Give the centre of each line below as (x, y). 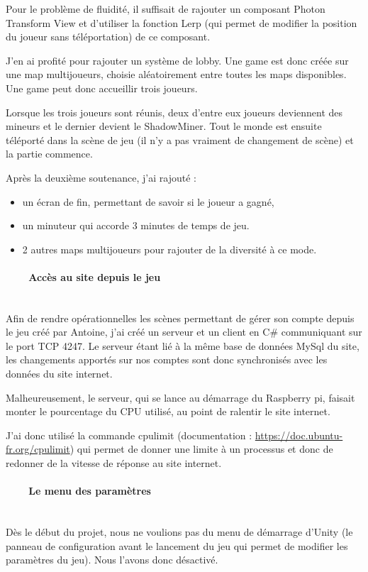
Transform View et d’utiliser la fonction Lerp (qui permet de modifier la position (182, 22)
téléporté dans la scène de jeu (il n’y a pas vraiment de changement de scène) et (180, 139)
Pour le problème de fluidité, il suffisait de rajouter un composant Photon (166, 9)
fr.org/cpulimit (38, 449)
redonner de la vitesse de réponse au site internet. (114, 463)
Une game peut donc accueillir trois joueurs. (102, 88)
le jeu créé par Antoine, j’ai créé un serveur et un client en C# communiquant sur (184, 332)
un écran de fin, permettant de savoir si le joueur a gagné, (148, 201)
